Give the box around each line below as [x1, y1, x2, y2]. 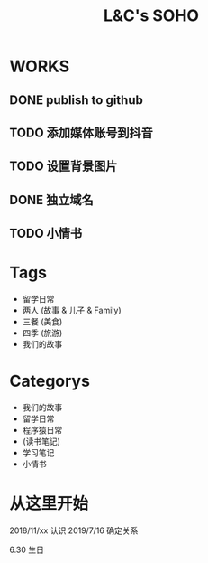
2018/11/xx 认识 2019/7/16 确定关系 [9, 525, 139, 536]
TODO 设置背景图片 [9, 159, 118, 174]
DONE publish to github [9, 92, 144, 108]
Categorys [9, 371, 90, 391]
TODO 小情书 [9, 226, 83, 241]
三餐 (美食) [22, 316, 63, 327]
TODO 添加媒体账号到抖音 [9, 125, 153, 140]
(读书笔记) [22, 436, 61, 447]
